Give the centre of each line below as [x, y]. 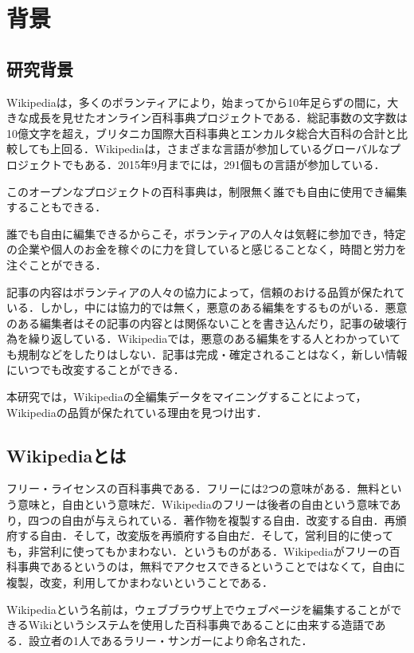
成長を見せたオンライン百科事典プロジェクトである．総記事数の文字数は [218, 118]
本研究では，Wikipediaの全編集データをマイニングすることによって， [187, 397]
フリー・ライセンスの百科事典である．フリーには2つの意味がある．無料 [193, 488]
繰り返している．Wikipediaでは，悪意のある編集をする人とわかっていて [215, 338]
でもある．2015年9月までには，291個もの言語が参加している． [223, 164]
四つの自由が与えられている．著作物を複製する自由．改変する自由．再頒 [217, 519]
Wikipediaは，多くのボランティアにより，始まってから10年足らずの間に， [197, 102]
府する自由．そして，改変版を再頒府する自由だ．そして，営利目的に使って [200, 535]
